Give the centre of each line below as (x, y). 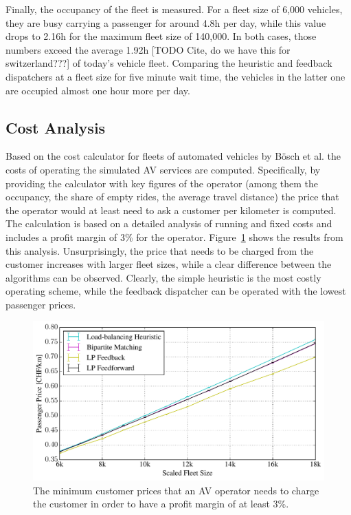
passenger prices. (41, 304)
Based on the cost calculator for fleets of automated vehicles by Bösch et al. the (173, 156)
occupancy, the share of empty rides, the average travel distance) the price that (172, 197)
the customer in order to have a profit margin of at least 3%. (161, 504)
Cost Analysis (56, 127)
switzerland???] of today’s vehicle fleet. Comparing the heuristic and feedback (169, 63)
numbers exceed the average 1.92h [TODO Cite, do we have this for (148, 49)
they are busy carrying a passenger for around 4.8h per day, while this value (166, 22)
